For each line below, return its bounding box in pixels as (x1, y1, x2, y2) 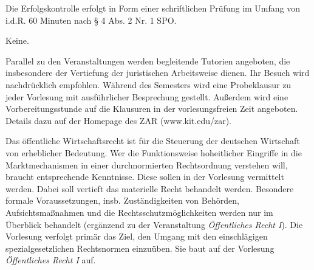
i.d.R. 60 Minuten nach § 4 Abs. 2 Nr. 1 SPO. (5, 13, 177, 26)
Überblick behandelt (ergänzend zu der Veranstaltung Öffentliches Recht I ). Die (5, 218, 303, 230)
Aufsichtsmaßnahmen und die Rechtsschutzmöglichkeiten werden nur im (5, 206, 273, 218)
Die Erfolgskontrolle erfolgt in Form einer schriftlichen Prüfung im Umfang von (5, 2, 301, 14)
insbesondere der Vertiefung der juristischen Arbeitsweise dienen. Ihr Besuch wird (5, 66, 310, 79)
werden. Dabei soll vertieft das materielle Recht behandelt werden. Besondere (5, 182, 294, 195)
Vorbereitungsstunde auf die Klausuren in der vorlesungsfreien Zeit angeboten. (5, 102, 298, 115)
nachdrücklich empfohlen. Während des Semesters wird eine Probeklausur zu (5, 78, 292, 91)
